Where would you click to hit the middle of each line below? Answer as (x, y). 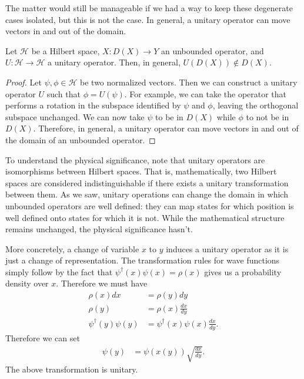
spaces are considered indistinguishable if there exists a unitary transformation (147, 182)
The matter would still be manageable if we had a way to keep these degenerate (149, 8)
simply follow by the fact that (59, 271)
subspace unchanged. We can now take (75, 116)
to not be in (268, 116)
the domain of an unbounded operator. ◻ (81, 139)
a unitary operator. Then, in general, (114, 62)
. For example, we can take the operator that (206, 93)
